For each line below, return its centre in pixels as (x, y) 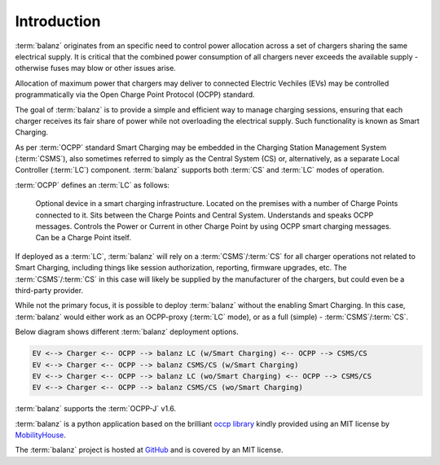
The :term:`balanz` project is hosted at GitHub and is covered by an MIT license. (149, 450)
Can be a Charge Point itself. (84, 238)
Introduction (58, 21)
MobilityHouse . (41, 435)
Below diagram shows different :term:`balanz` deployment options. (127, 332)
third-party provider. (49, 290)
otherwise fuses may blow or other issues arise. (96, 68)
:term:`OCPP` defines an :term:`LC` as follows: (92, 185)
